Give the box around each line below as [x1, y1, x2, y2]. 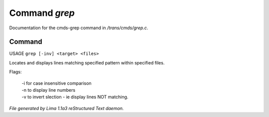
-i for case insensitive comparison [21, 80, 92, 86]
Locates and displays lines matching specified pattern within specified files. [9, 59, 165, 65]
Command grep [9, 7, 75, 18]
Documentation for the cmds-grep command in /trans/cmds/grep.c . [9, 25, 148, 31]
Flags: [9, 69, 22, 75]
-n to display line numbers [21, 87, 76, 93]
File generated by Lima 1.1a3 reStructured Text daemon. [9, 105, 124, 111]
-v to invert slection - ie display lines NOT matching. [21, 94, 129, 100]
